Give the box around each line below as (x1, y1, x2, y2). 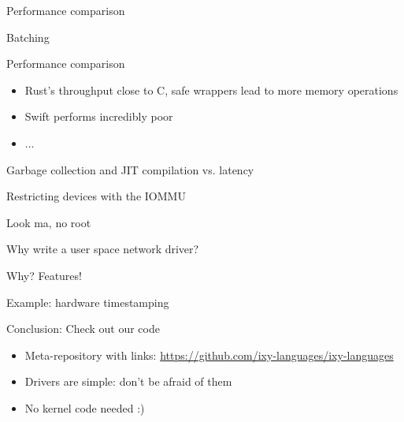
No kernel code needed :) (24, 399, 145, 416)
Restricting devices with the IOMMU (6, 188, 186, 204)
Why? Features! (6, 267, 82, 283)
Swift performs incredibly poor (24, 108, 173, 125)
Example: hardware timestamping (6, 293, 169, 310)
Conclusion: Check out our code (6, 320, 160, 337)
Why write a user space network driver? (6, 241, 199, 257)
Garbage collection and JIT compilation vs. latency (6, 161, 254, 177)
